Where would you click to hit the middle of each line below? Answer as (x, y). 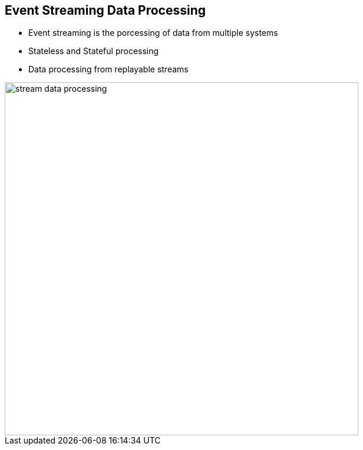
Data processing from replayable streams (108, 69)
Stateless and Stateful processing (94, 51)
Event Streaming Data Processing (105, 10)
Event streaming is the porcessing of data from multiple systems (153, 33)
